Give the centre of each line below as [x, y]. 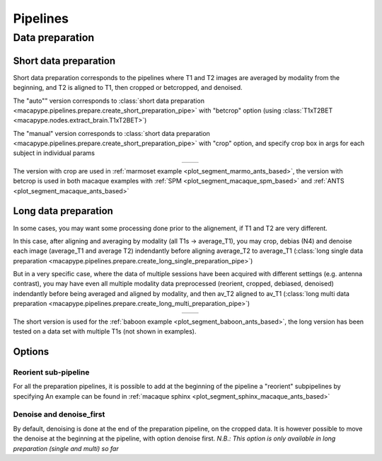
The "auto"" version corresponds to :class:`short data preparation [109, 101]
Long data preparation [63, 211]
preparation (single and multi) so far [66, 448]
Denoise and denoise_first [59, 414]
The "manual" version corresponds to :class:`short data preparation [111, 133]
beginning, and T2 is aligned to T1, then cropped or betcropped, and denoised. [128, 88]
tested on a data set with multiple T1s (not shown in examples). [105, 331]
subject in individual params [54, 153]
